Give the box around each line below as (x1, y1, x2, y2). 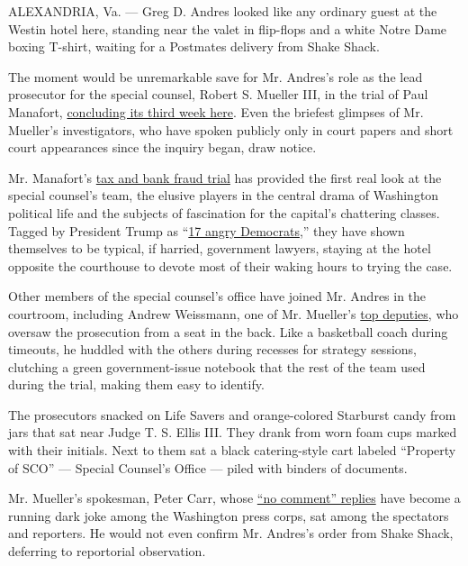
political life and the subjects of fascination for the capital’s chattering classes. (8, 203, 440, 222)
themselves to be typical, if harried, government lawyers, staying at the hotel (8, 239, 431, 258)
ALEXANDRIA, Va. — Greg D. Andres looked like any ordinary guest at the (8, 2, 437, 20)
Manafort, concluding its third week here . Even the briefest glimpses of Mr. (8, 102, 424, 121)
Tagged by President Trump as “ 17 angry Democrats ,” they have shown (8, 221, 405, 240)
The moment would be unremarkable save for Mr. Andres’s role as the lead (8, 67, 423, 86)
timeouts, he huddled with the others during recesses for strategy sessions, (8, 340, 417, 359)
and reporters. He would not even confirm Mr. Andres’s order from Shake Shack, (8, 524, 454, 543)
